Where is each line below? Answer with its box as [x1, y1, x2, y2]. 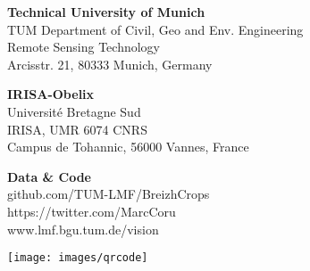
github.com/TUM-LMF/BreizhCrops [7, 185, 210, 203]
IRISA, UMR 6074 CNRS [7, 119, 147, 138]
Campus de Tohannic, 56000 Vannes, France [7, 137, 249, 156]
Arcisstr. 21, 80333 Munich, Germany [7, 54, 213, 73]
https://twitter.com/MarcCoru [7, 201, 176, 220]
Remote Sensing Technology [7, 37, 160, 56]
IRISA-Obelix [7, 85, 95, 103]
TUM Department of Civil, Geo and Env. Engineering [7, 20, 304, 38]
